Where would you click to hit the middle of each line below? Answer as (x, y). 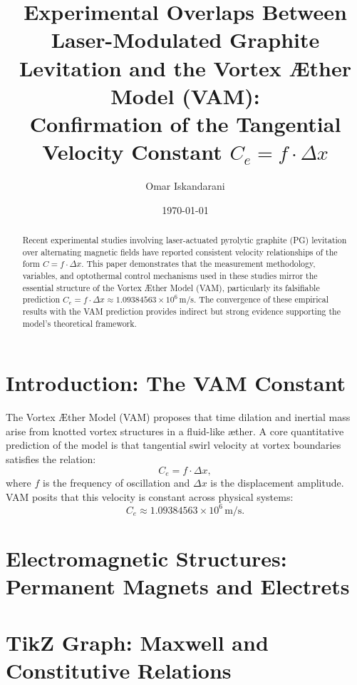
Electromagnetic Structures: (146, 558)
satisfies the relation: (51, 459)
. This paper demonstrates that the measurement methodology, (198, 264)
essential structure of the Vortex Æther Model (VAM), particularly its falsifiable (171, 287)
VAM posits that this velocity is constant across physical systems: (150, 496)
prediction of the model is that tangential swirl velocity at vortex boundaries (174, 445)
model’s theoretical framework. (79, 323)
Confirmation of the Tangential (185, 123)
